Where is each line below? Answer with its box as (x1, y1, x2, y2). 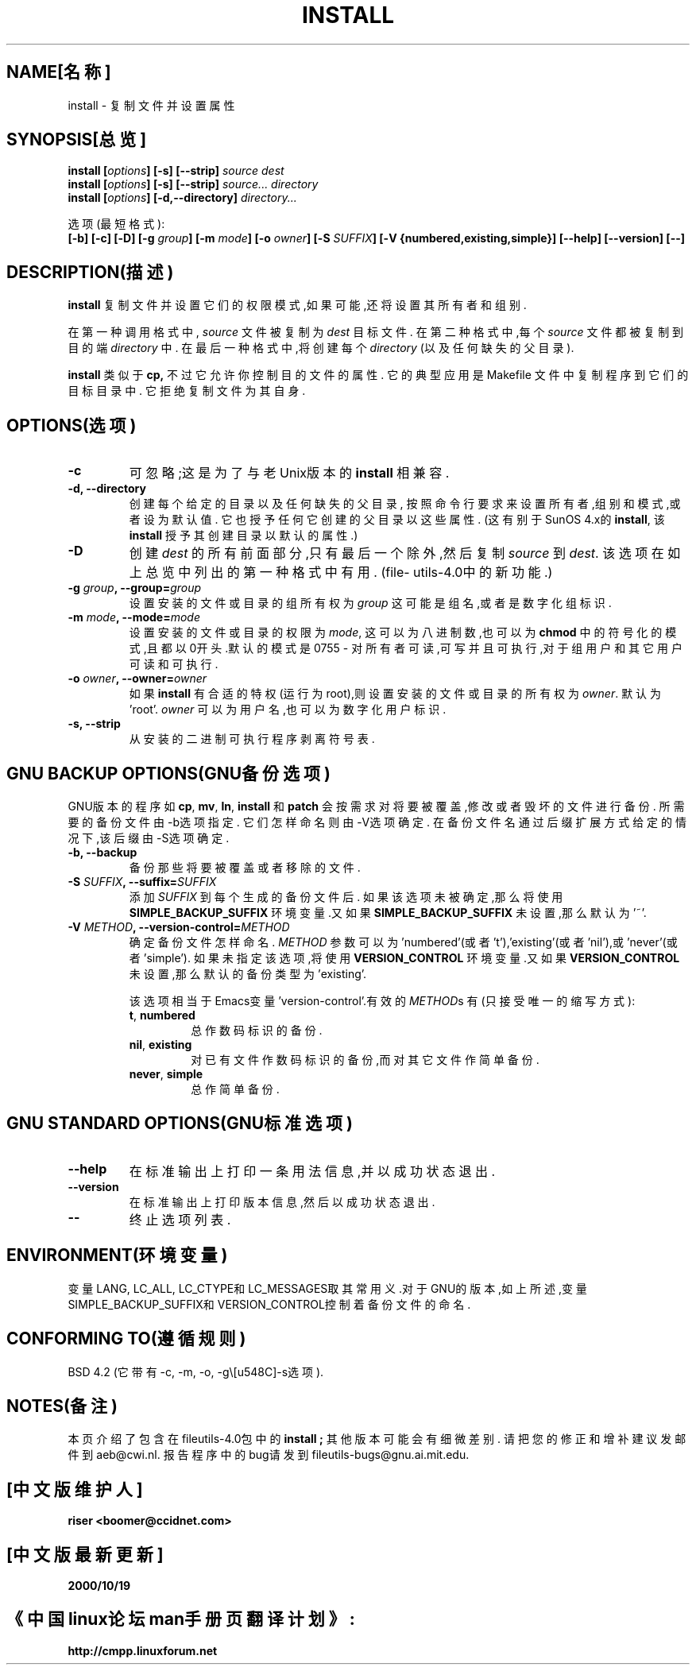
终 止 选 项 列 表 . (129, 1211, 231, 1228)
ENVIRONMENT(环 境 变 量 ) (6, 1245, 228, 1266)
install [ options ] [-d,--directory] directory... (68, 191, 297, 205)
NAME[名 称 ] (6, 62, 111, 83)
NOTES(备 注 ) (6, 1395, 118, 1416)
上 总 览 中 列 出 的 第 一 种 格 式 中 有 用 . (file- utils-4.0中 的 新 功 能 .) (129, 564, 553, 581)
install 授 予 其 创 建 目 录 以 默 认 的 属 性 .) (129, 528, 358, 543)
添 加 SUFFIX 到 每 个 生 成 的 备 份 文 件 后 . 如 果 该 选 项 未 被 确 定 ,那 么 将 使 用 (129, 889, 563, 903)
